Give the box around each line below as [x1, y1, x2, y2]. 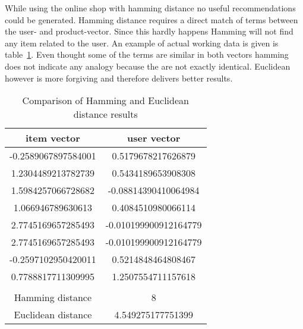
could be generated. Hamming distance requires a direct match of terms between [5, 13, 298, 26]
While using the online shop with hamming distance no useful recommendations [5, 2, 296, 14]
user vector [127, 131, 181, 145]
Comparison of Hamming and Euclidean [22, 93, 189, 108]
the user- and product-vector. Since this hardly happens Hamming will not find [5, 25, 293, 37]
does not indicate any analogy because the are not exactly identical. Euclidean [5, 59, 291, 72]
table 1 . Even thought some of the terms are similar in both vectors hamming [5, 48, 289, 61]
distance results [73, 107, 138, 121]
